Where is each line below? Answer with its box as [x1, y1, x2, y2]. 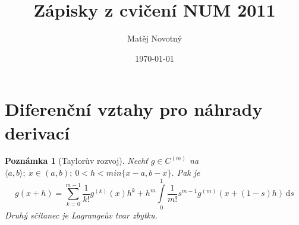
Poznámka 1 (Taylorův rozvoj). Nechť [5, 154, 148, 167]
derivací [5, 120, 70, 144]
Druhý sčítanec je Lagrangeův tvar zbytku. [5, 208, 158, 221]
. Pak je [171, 166, 200, 179]
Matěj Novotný [127, 32, 182, 45]
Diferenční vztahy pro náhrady [5, 97, 263, 121]
